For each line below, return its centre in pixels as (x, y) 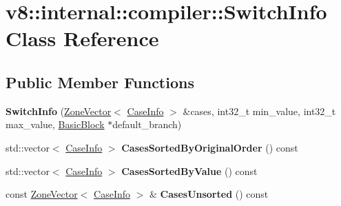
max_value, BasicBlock (55, 124)
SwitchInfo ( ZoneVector (59, 111)
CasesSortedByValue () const (189, 171)
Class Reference (82, 38)
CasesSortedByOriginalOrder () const (210, 147)
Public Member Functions (100, 82)
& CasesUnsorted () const (209, 194)
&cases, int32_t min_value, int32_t (259, 111)
